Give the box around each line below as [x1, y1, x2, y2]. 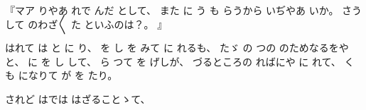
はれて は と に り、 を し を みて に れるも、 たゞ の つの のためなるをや [5, 40, 349, 55]
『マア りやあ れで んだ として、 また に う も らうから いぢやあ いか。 [5, 3, 339, 17]
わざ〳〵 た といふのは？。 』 [38, 16, 168, 31]
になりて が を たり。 [18, 68, 118, 82]
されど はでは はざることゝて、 [5, 91, 151, 106]
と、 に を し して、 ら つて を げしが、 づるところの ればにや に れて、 [5, 54, 341, 68]
